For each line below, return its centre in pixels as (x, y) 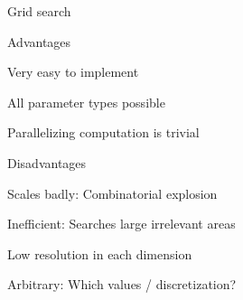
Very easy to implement (73, 72)
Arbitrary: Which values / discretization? (122, 284)
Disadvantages (47, 162)
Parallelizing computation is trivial (103, 132)
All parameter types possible (86, 102)
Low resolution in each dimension (100, 253)
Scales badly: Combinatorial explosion (112, 193)
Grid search (39, 11)
